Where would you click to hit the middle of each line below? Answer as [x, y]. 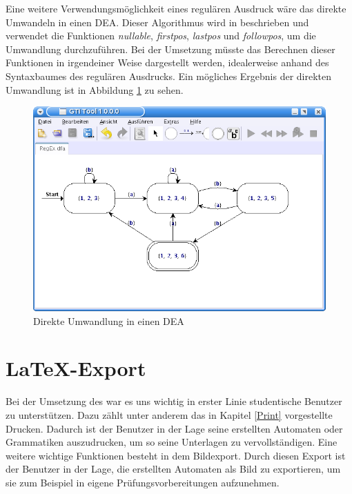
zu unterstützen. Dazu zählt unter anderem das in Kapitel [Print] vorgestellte [169, 414]
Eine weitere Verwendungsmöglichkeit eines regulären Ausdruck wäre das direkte [176, 8]
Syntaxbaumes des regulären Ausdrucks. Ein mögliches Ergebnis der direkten [169, 76]
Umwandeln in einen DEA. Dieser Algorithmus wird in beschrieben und [157, 22]
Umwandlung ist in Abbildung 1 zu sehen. [95, 89]
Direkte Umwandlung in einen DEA [109, 320]
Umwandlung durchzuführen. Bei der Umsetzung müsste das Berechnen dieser [170, 49]
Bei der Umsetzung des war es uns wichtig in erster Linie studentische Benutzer [174, 401]
